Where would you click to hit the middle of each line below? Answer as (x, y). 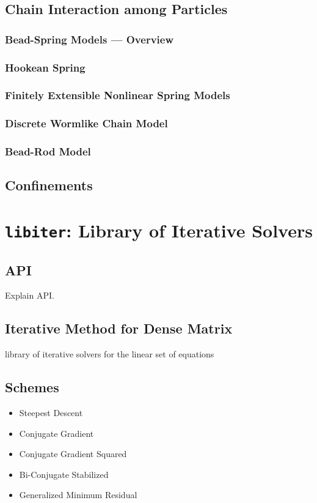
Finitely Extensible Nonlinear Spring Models (118, 95)
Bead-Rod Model (48, 151)
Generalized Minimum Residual (78, 495)
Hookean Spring (45, 67)
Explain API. (30, 295)
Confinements (49, 185)
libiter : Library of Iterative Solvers (159, 230)
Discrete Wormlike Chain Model (86, 123)
